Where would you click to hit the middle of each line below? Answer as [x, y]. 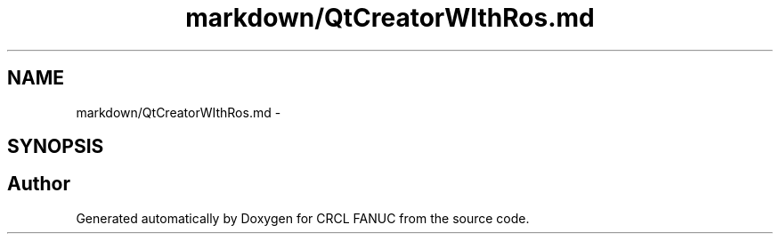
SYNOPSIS [56, 147]
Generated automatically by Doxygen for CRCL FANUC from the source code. [303, 218]
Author [39, 184]
